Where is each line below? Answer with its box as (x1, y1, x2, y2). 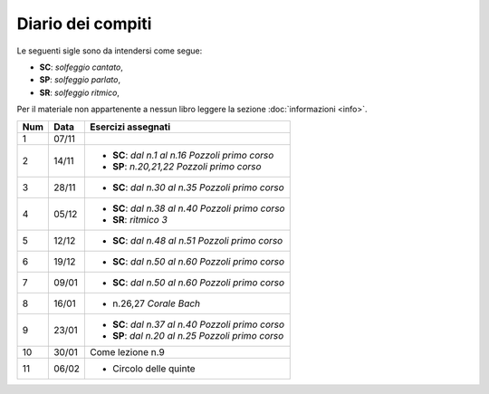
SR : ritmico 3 (112, 213, 168, 226)
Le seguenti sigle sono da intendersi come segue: (16, 45, 203, 56)
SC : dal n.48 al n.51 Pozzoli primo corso (112, 234, 283, 246)
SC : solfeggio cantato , (39, 62, 124, 72)
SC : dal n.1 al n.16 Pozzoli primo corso (112, 149, 274, 161)
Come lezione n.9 (90, 345, 165, 358)
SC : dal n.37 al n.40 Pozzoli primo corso (112, 318, 285, 331)
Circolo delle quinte (112, 362, 196, 375)
